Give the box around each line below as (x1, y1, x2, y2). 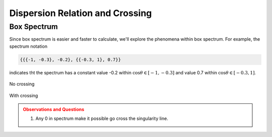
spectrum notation (9, 43, 48, 49)
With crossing (9, 92, 38, 98)
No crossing (9, 81, 35, 87)
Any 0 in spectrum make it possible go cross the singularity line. (35, 115, 168, 121)
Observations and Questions (23, 106, 85, 112)
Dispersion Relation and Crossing (9, 8, 152, 19)
